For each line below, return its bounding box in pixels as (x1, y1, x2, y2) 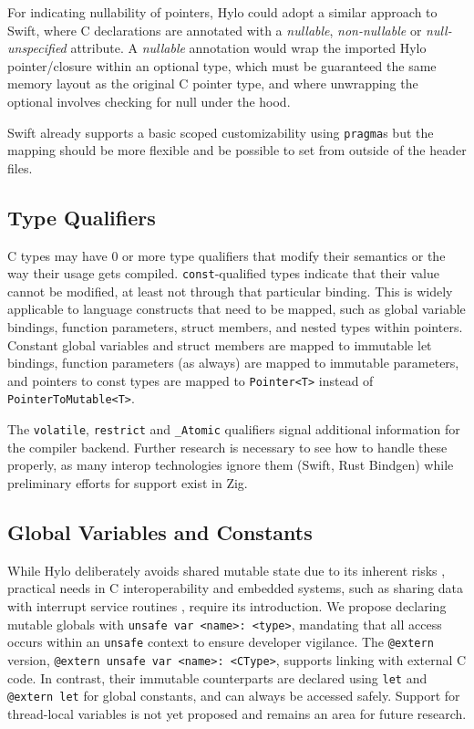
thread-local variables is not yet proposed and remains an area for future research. (7, 703, 467, 723)
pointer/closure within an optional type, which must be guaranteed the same (7, 56, 437, 75)
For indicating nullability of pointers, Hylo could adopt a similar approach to (7, 3, 438, 21)
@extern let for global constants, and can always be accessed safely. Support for (7, 686, 460, 705)
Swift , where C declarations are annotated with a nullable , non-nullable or (7, 20, 422, 39)
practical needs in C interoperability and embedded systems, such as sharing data (7, 578, 464, 598)
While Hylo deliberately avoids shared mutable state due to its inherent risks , (7, 560, 446, 579)
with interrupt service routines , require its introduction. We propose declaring (7, 596, 447, 615)
